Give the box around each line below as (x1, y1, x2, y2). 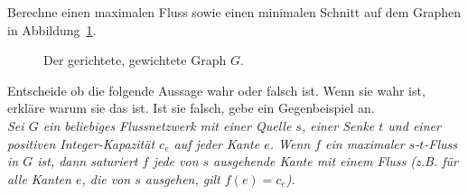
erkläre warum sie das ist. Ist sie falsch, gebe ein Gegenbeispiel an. (7, 98, 375, 117)
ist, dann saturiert (37, 152, 138, 171)
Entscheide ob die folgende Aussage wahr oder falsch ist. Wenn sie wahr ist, (7, 80, 426, 99)
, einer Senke (301, 116, 375, 135)
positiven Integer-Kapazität (7, 134, 155, 153)
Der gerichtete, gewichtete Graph (43, 51, 227, 70)
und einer (388, 116, 441, 135)
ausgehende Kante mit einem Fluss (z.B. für (213, 152, 458, 171)
